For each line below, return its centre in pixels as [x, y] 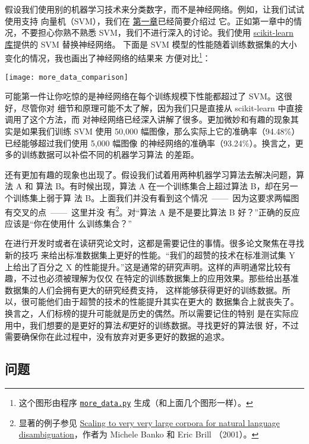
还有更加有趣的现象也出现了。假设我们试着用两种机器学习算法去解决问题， [150, 174]
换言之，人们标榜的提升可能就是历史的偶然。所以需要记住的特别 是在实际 [148, 313]
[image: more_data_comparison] [67, 77]
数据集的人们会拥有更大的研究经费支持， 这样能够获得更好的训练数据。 [144, 290]
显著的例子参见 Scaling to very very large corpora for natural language [149, 422]
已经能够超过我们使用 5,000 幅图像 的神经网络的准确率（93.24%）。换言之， [150, 143]
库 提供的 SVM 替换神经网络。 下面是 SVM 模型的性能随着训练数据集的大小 [151, 44]
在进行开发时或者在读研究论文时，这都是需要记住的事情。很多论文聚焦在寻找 [154, 243]
